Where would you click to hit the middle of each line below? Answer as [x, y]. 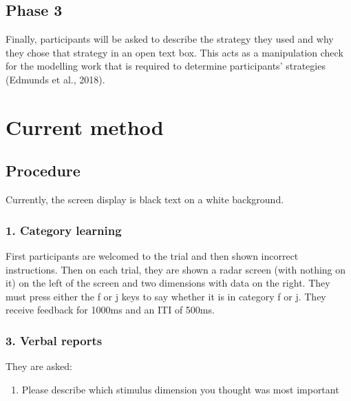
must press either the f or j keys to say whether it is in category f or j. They [166, 296]
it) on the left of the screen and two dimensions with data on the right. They [168, 283]
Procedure [43, 171]
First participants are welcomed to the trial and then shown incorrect [152, 255]
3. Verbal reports [54, 340]
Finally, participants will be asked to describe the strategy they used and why [170, 39]
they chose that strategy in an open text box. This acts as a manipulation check [174, 52]
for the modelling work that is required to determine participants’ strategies [166, 66]
